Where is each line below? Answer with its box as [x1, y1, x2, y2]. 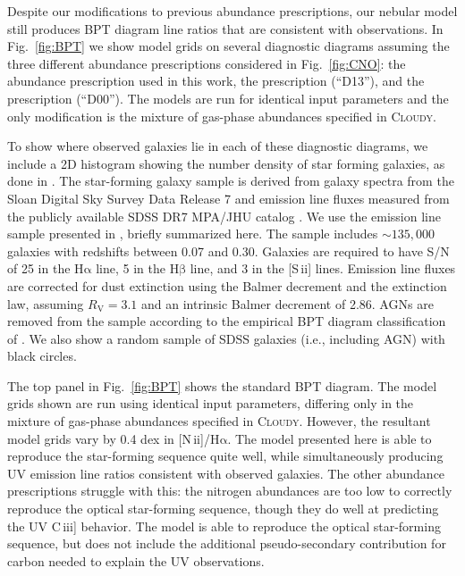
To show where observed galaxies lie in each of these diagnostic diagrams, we [7, 137, 428, 155]
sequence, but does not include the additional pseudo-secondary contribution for [7, 534, 446, 553]
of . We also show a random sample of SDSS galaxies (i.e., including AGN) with [7, 329, 445, 347]
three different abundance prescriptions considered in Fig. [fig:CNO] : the [7, 54, 406, 72]
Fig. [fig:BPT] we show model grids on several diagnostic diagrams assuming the [7, 37, 450, 55]
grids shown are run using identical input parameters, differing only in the [7, 394, 414, 413]
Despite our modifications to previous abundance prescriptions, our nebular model [7, 2, 458, 20]
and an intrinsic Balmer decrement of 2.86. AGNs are [140, 294, 434, 313]
